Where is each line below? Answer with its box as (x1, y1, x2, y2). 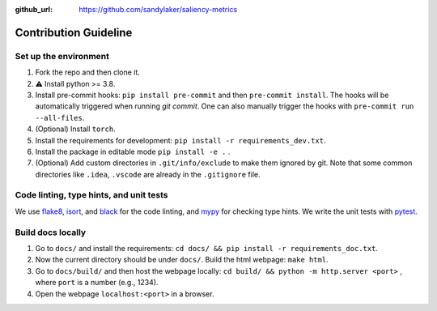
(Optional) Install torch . (35, 124, 117, 134)
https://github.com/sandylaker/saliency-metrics (78, 5, 238, 14)
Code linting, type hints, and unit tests (15, 190, 169, 201)
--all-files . (35, 113, 85, 122)
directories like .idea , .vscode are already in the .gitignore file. (35, 169, 261, 179)
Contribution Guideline (15, 25, 133, 40)
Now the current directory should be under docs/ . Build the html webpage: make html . (35, 255, 329, 265)
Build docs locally (15, 227, 87, 238)
